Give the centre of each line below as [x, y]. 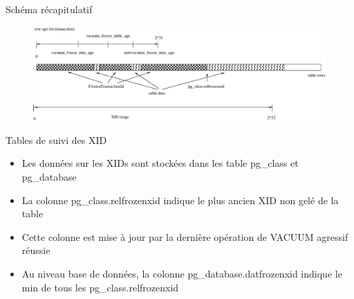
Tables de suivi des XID [56, 139]
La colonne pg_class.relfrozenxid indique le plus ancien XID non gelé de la [180, 200]
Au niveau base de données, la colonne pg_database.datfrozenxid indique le [182, 273]
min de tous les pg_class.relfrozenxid [100, 287]
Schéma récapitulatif [49, 9]
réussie [36, 250]
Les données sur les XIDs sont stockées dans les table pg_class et [160, 163]
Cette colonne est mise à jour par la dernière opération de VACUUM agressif [185, 236]
